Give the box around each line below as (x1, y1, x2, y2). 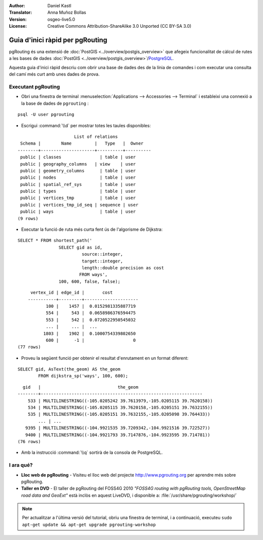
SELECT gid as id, (58, 244, 103, 250)
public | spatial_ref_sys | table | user (20, 182, 136, 187)
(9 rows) (18, 216, 38, 221)
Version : (9, 16, 27, 22)
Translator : (9, 10, 32, 16)
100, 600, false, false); (58, 279, 121, 284)
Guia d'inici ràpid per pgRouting (9, 36, 108, 44)
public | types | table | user (20, 188, 136, 194)
